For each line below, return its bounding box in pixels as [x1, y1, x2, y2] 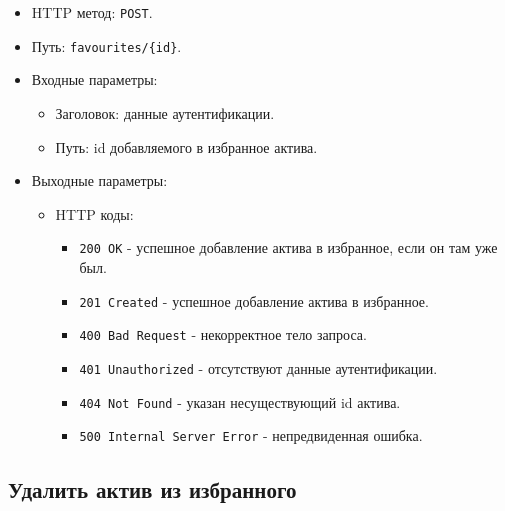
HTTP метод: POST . [31, 2, 153, 22]
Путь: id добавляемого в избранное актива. [55, 136, 318, 157]
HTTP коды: [55, 203, 134, 224]
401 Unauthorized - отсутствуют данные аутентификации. [79, 357, 438, 378]
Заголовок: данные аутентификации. [55, 102, 275, 123]
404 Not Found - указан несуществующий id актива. [79, 391, 401, 412]
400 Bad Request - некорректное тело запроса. [79, 324, 367, 345]
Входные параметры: [31, 69, 158, 90]
